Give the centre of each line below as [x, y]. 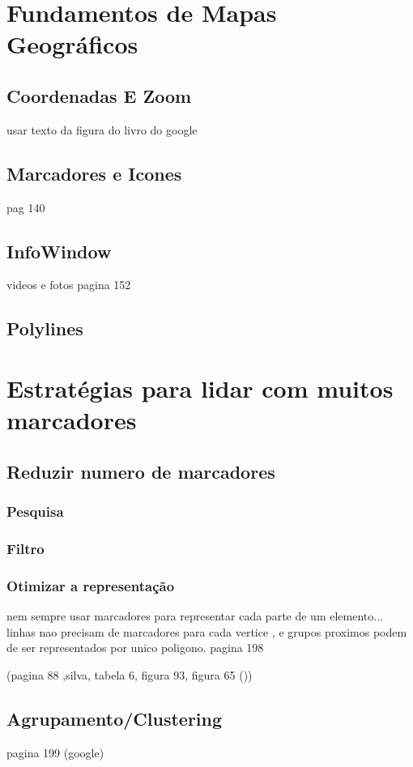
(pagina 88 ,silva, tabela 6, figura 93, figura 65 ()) [130, 674]
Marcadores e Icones [94, 173]
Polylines [45, 328]
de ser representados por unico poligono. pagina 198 [135, 648]
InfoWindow [59, 251]
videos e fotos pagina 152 [69, 285]
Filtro [26, 548]
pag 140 [26, 207]
